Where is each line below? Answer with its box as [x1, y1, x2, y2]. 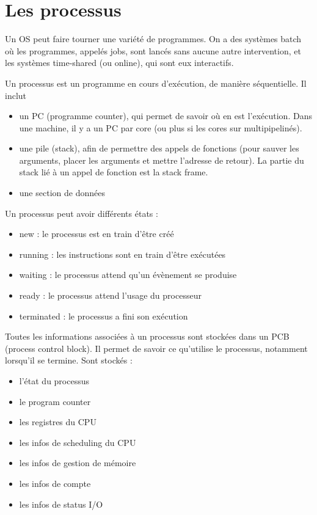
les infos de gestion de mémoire [19, 456, 136, 469]
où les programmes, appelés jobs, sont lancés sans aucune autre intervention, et [5, 44, 301, 57]
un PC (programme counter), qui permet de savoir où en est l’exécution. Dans [19, 109, 312, 122]
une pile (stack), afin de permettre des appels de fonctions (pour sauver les [19, 142, 299, 155]
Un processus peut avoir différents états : [5, 206, 158, 219]
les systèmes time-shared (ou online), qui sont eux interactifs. [5, 56, 234, 69]
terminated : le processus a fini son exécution [19, 309, 188, 322]
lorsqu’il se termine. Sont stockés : [5, 354, 133, 367]
